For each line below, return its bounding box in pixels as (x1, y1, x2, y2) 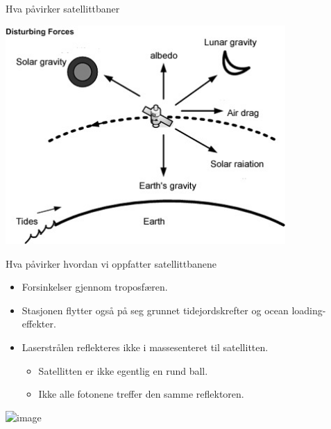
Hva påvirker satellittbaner (6, 1, 120, 15)
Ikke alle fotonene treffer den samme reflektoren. (38, 387, 244, 401)
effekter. (22, 316, 56, 331)
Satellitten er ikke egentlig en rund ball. (38, 363, 208, 378)
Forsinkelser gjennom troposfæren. (22, 280, 168, 294)
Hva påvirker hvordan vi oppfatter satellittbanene (6, 256, 217, 270)
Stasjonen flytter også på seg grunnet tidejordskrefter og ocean (22, 302, 289, 317)
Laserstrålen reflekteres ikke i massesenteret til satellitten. (22, 340, 269, 355)
